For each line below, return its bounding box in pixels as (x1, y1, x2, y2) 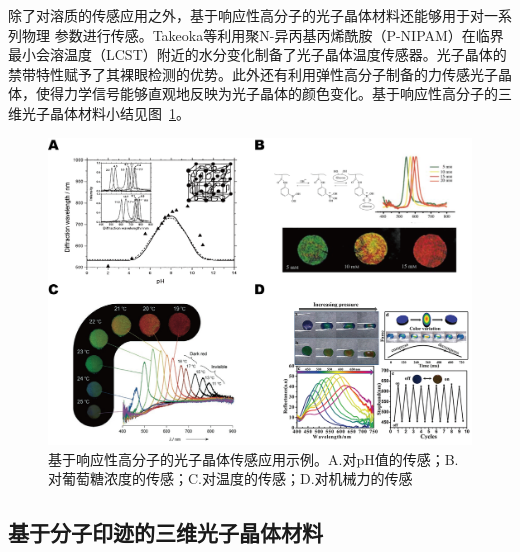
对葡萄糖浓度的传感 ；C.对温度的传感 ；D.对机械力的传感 (48, 468, 413, 489)
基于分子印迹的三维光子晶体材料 (8, 517, 323, 548)
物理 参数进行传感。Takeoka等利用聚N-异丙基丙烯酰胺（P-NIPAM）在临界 (21, 24, 504, 45)
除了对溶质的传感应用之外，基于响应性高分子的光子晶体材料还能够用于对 (8, 5, 484, 25)
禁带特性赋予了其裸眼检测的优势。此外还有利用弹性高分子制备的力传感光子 (8, 63, 498, 84)
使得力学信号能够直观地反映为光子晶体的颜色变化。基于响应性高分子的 (35, 83, 498, 104)
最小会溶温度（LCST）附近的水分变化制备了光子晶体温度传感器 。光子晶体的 (8, 44, 507, 65)
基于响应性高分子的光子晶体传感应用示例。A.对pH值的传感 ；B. (48, 448, 459, 469)
